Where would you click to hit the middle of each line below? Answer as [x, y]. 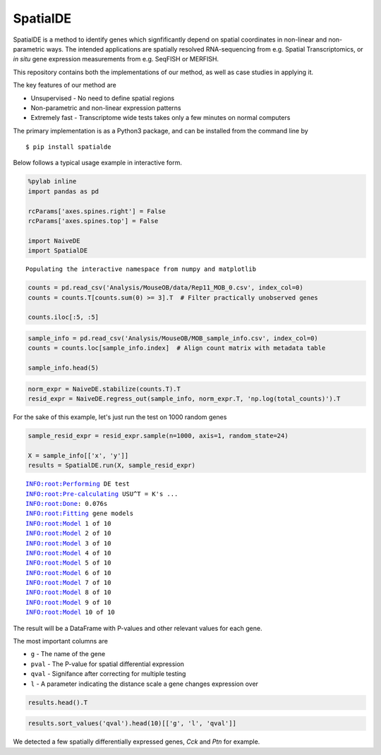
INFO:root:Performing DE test [78, 484]
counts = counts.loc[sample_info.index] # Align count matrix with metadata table [177, 348]
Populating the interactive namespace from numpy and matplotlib [141, 269]
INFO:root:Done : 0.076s [67, 503]
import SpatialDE [58, 251]
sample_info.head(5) [63, 368]
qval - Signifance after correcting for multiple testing [108, 674]
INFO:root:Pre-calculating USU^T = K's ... [102, 494]
